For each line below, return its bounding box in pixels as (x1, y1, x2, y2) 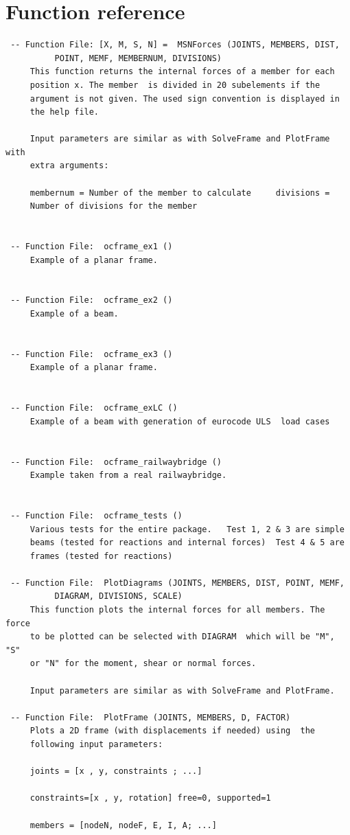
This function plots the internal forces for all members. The (30, 605, 325, 615)
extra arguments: (30, 161, 109, 171)
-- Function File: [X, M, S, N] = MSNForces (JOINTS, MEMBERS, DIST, (10, 40, 340, 50)
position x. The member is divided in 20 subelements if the (30, 80, 320, 90)
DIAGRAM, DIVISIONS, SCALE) (54, 591, 183, 602)
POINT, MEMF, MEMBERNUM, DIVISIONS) (54, 53, 222, 63)
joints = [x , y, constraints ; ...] (30, 766, 202, 777)
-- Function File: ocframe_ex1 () (10, 242, 173, 252)
